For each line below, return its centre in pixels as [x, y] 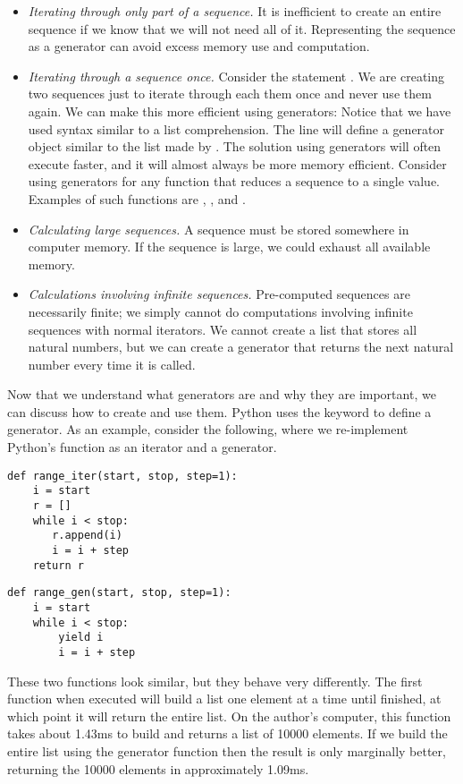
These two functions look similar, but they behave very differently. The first [215, 681]
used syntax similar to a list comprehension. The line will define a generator [236, 128]
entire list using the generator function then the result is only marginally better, [227, 750]
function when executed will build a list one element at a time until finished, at [224, 699]
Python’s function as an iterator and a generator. [142, 447]
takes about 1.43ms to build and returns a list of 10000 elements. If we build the [227, 733]
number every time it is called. [112, 364]
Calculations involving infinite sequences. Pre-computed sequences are [219, 294]
